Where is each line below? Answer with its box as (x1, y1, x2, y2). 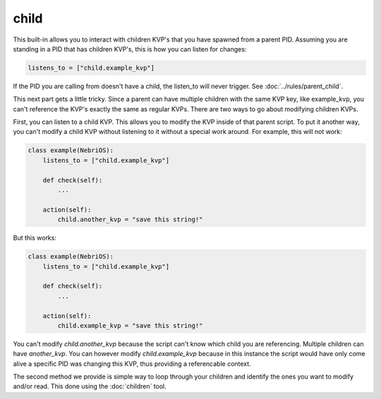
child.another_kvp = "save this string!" (57, 216, 203, 223)
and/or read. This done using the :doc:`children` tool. (13, 382, 167, 391)
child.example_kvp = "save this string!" (57, 321, 203, 329)
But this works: (13, 233, 56, 243)
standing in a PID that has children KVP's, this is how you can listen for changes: (13, 44, 247, 53)
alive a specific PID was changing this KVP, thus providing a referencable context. (13, 360, 251, 368)
